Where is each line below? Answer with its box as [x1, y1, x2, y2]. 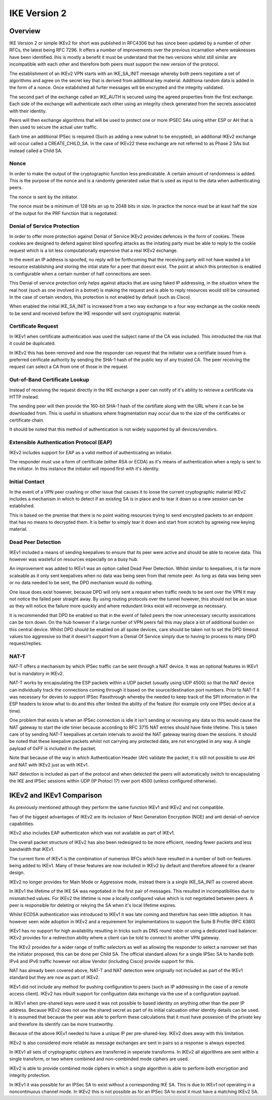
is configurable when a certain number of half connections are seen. [9, 270, 152, 277]
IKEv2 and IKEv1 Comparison [9, 791, 102, 800]
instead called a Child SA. [9, 148, 62, 154]
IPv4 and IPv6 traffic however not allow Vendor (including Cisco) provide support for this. [9, 958, 195, 964]
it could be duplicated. [9, 340, 56, 347]
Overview [9, 27, 41, 35]
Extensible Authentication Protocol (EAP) [9, 439, 112, 446]
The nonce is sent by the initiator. [9, 194, 79, 200]
